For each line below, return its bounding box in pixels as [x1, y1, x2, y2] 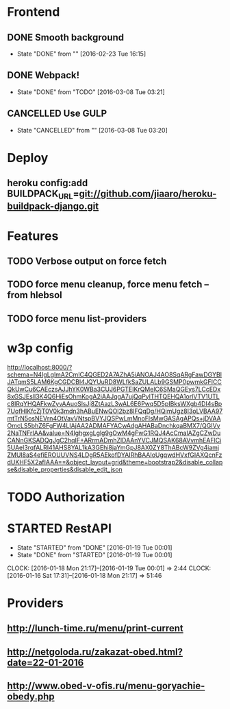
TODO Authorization [7, 489, 125, 505]
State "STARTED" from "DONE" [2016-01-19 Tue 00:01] [16, 543, 172, 552]
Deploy [7, 150, 49, 166]
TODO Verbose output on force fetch [7, 255, 167, 267]
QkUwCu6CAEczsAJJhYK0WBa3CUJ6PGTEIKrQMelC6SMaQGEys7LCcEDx [7, 385, 221, 393]
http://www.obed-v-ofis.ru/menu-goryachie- [7, 680, 205, 692]
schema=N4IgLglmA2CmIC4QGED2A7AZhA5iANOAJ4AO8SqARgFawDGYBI [7, 370, 222, 379]
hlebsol [29, 289, 63, 301]
